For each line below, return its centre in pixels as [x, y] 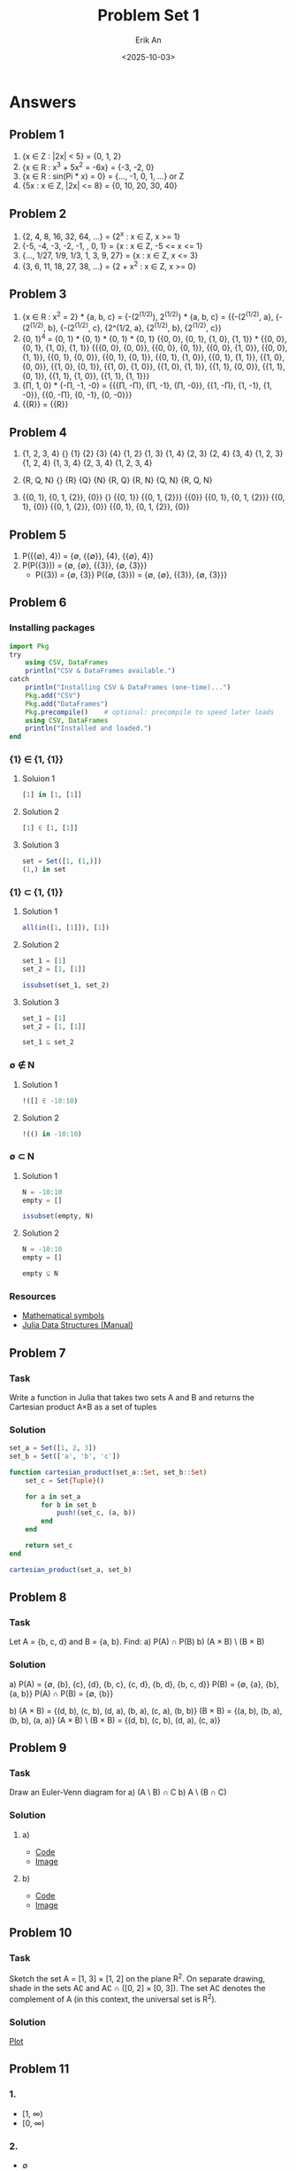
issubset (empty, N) [58, 1216]
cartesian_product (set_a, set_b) [71, 1570]
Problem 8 [38, 1597]
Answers [43, 102]
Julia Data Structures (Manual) [78, 1325]
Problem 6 [38, 603]
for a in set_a [53, 1496]
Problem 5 [38, 535]
